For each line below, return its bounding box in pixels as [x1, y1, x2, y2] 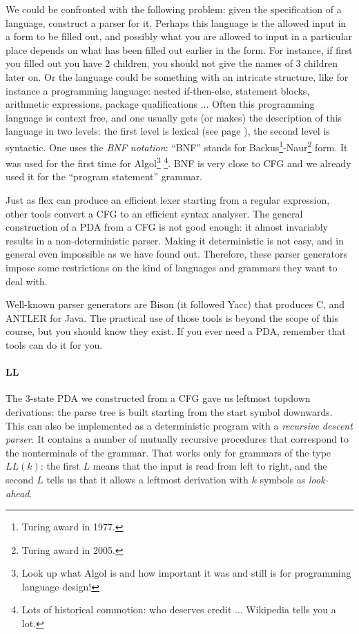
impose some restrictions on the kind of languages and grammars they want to [6, 260, 338, 274]
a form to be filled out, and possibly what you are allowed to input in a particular [6, 29, 353, 44]
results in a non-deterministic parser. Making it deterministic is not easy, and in [6, 233, 344, 247]
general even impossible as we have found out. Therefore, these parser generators [6, 247, 347, 261]
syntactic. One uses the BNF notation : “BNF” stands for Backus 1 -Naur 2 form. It [6, 137, 348, 154]
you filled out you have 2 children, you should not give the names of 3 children [6, 56, 338, 70]
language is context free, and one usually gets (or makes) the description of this [6, 110, 342, 124]
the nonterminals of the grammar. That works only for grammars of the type [6, 445, 331, 459]
